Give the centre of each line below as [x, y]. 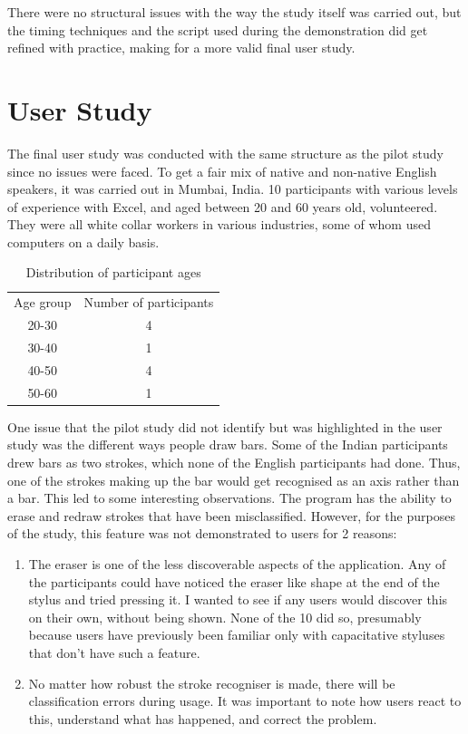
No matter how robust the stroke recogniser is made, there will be [212, 683]
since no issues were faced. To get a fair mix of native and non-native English [222, 171]
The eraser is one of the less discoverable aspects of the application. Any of [237, 563]
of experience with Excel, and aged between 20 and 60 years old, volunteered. [223, 206]
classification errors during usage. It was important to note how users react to [245, 701]
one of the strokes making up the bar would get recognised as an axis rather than [234, 480]
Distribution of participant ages [113, 272]
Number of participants [149, 302]
